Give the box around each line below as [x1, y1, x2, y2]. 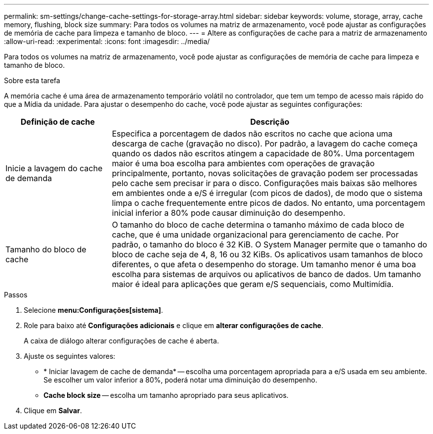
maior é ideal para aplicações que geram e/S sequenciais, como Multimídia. [112, 279, 394, 289]
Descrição [250, 117, 290, 127]
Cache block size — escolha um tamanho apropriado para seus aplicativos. [43, 391, 289, 399]
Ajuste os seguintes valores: [24, 352, 116, 360]
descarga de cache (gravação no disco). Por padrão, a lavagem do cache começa [112, 139, 418, 148]
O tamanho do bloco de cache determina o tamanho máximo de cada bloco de [112, 220, 404, 230]
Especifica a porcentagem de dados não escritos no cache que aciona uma [112, 129, 392, 139]
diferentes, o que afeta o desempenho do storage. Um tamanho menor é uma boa [112, 259, 416, 269]
